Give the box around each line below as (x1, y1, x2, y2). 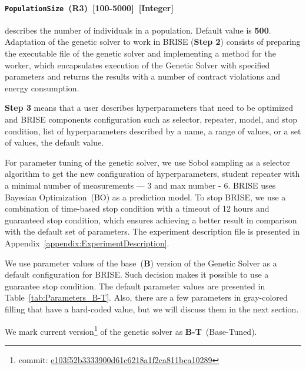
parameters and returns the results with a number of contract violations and (5, 70, 281, 83)
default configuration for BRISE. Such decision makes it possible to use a (5, 268, 269, 281)
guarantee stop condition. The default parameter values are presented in (5, 279, 265, 292)
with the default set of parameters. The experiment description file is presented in (5, 225, 300, 238)
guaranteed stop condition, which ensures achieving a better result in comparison (5, 213, 297, 226)
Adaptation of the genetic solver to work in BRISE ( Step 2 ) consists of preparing (5, 35, 301, 48)
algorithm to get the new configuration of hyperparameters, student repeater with (5, 167, 300, 180)
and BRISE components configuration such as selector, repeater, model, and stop (5, 113, 297, 126)
